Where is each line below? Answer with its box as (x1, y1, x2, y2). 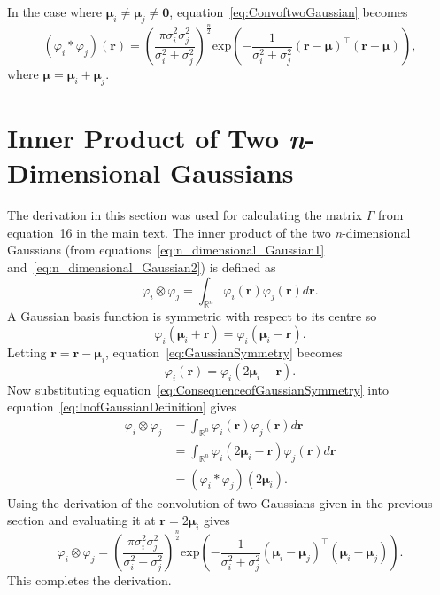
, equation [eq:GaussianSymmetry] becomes (105, 343, 343, 362)
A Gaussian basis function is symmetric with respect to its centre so (7, 307, 377, 325)
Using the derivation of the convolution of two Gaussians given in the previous (7, 493, 433, 512)
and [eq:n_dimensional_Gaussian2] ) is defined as (7, 258, 276, 277)
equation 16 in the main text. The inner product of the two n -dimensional (7, 223, 411, 241)
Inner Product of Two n (7, 120, 305, 157)
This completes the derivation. (7, 571, 172, 590)
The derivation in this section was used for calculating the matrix (7, 206, 362, 224)
